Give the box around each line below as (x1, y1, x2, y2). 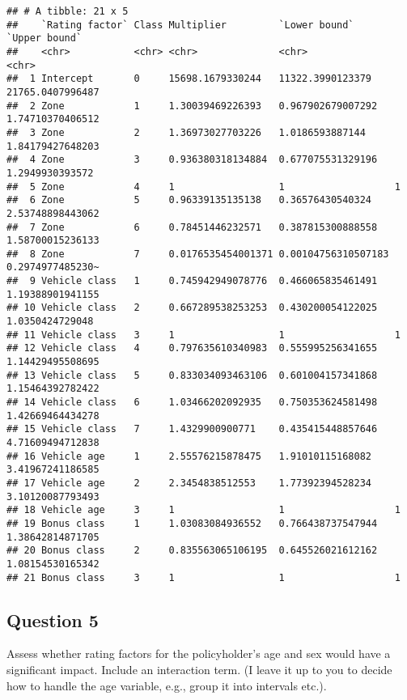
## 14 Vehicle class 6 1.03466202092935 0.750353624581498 (6, 397, 378, 409)
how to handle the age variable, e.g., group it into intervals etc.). (6, 677, 327, 694)
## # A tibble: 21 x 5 (6, 6, 129, 17)
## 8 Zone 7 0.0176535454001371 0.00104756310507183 (6, 248, 389, 260)
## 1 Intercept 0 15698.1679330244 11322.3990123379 (6, 73, 372, 85)
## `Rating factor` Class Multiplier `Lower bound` (6, 19, 354, 31)
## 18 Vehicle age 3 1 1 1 (6, 504, 401, 516)
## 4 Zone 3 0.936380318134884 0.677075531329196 (6, 154, 378, 166)
